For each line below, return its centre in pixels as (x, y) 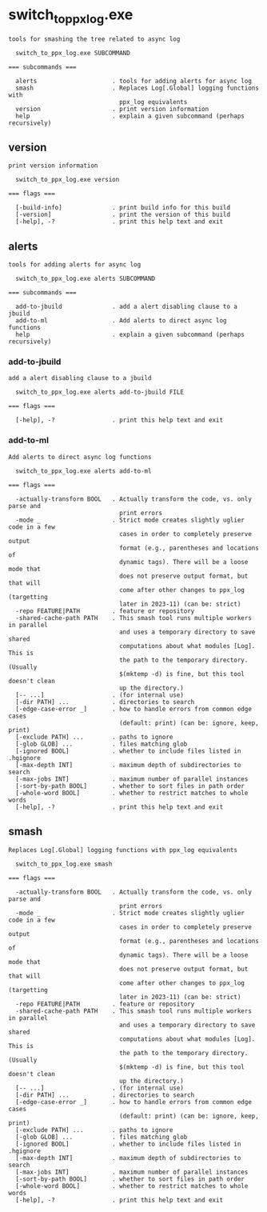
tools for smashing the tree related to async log (94, 39)
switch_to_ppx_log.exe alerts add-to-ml (84, 471)
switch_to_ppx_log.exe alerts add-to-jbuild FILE (100, 392)
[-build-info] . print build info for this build (123, 208)
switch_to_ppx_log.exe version (68, 180)
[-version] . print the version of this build (123, 215)
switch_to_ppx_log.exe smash (64, 864)
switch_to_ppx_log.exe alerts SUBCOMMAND (86, 279)
